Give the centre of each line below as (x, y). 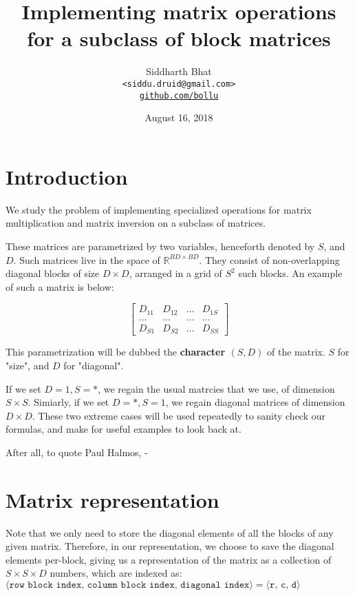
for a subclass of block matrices (179, 38)
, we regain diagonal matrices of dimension (255, 402)
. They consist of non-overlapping (269, 259)
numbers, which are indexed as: (116, 573)
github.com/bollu (179, 95)
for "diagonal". (94, 365)
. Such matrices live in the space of (87, 259)
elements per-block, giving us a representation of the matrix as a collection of (169, 559)
